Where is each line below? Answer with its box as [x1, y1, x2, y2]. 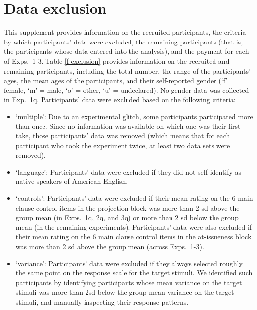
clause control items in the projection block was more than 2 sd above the [15, 202, 240, 213]
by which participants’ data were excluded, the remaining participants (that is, [4, 36, 243, 46]
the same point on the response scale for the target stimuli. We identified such [15, 267, 253, 278]
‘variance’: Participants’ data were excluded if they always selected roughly [15, 258, 243, 268]
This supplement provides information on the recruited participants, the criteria [4, 27, 246, 37]
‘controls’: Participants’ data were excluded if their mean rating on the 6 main [15, 193, 253, 203]
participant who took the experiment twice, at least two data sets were [15, 140, 230, 150]
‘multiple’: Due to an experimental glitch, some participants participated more [15, 111, 253, 121]
